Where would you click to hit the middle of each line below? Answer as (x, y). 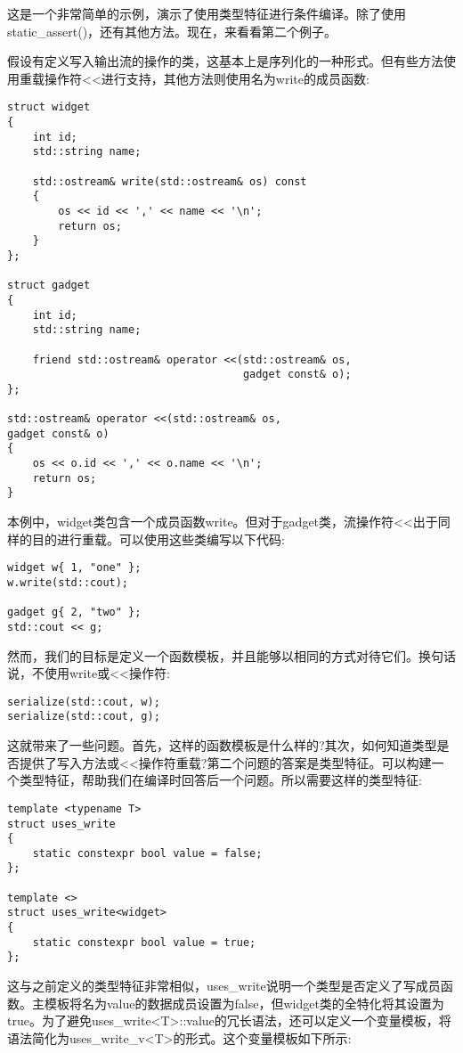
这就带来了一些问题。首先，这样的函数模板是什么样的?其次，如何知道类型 (222, 745)
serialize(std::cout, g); (84, 717)
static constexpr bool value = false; (147, 853)
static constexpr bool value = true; (144, 942)
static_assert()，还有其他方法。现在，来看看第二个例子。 (172, 31)
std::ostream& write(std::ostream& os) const (170, 181)
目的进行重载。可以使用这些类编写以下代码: (158, 539)
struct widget (49, 107)
